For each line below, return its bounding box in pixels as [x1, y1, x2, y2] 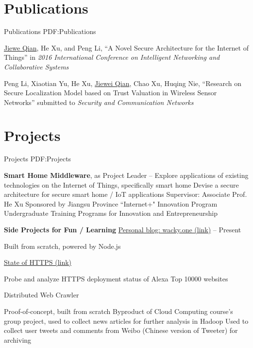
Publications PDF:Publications [4, 26, 96, 36]
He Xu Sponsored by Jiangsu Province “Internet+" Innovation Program [4, 198, 218, 209]
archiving [4, 334, 32, 345]
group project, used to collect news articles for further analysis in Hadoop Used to [4, 315, 249, 326]
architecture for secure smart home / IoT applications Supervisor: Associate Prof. [4, 189, 247, 199]
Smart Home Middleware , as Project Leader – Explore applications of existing [4, 170, 249, 180]
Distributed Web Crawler [4, 290, 79, 300]
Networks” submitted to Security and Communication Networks [4, 97, 194, 107]
